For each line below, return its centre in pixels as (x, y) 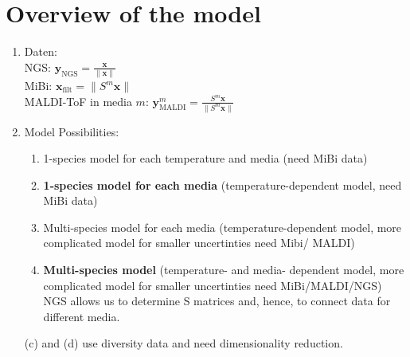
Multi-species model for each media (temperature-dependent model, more (223, 227)
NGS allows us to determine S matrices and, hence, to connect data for (217, 301)
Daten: (41, 51)
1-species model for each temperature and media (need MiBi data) (205, 158)
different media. (82, 316)
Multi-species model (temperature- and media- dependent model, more (224, 270)
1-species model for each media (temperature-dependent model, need (223, 184)
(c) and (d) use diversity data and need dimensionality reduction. (184, 343)
